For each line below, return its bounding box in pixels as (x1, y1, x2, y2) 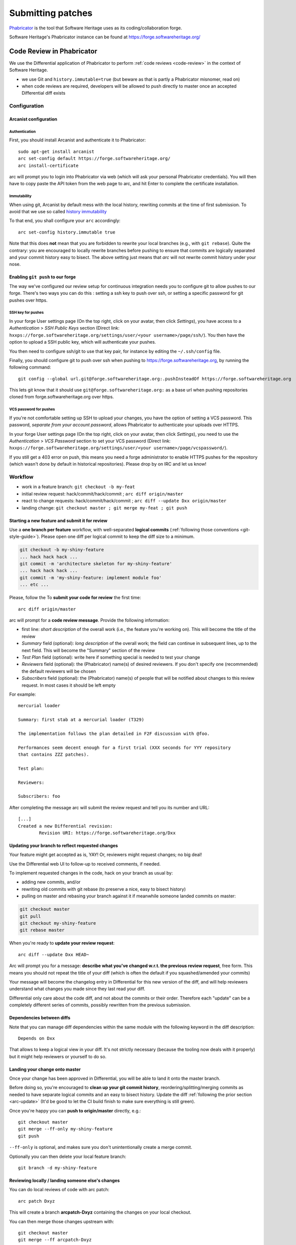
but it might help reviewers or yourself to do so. (9, 1053, 107, 1059)
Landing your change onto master (9, 1066, 81, 1072)
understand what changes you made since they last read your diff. (9, 986, 146, 992)
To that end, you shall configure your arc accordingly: (9, 218, 121, 224)
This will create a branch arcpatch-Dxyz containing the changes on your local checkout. (9, 1209, 192, 1215)
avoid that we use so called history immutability (9, 209, 107, 215)
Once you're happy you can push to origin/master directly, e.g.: (9, 1108, 142, 1114)
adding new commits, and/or (21, 879, 81, 885)
